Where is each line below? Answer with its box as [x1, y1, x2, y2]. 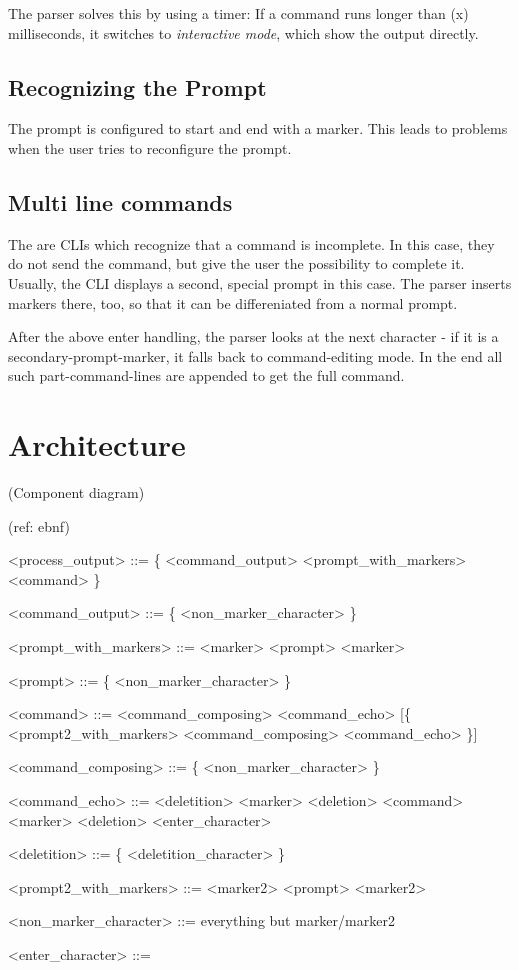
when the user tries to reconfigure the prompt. [8, 137, 292, 158]
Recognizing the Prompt [8, 71, 267, 102]
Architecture [8, 424, 186, 465]
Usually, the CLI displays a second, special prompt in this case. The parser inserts [8, 272, 512, 293]
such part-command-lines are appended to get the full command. [8, 365, 405, 386]
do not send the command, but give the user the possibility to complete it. [8, 253, 465, 274]
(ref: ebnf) [8, 515, 70, 536]
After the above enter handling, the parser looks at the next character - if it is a [8, 326, 499, 347]
